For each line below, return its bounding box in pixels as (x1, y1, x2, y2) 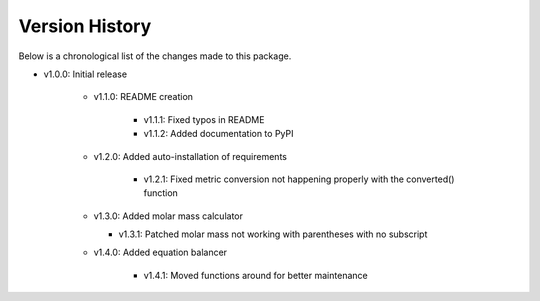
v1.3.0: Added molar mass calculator (93, 210, 244, 222)
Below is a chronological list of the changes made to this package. (18, 50, 292, 62)
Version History (18, 15, 152, 37)
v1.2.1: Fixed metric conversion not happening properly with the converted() (143, 173, 455, 185)
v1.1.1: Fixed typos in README (143, 113, 265, 125)
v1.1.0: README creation (93, 91, 194, 103)
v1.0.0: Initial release (43, 68, 128, 80)
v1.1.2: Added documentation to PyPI (143, 128, 294, 140)
